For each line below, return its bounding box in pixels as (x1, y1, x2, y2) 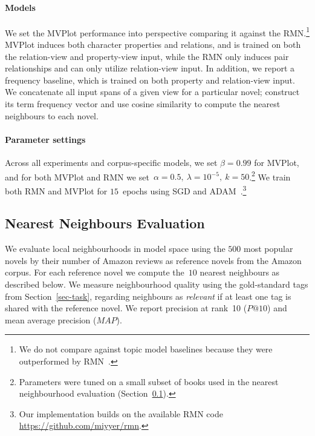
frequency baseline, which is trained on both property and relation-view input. (5, 73, 295, 86)
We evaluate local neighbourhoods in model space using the (5, 242, 226, 255)
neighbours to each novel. (5, 109, 99, 122)
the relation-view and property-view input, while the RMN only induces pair (5, 50, 289, 62)
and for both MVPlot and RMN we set (5, 170, 149, 183)
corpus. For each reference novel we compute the (5, 266, 184, 279)
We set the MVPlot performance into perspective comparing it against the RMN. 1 (5, 24, 310, 39)
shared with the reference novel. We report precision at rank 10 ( (5, 302, 247, 314)
